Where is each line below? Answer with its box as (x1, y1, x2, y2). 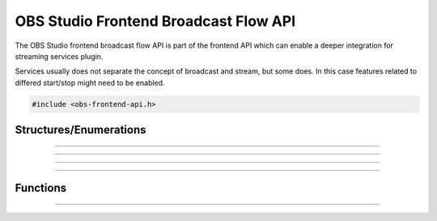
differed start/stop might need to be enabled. (15, 78, 165, 87)
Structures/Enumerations (15, 123, 146, 137)
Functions (15, 181, 67, 195)
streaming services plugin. (15, 51, 104, 61)
